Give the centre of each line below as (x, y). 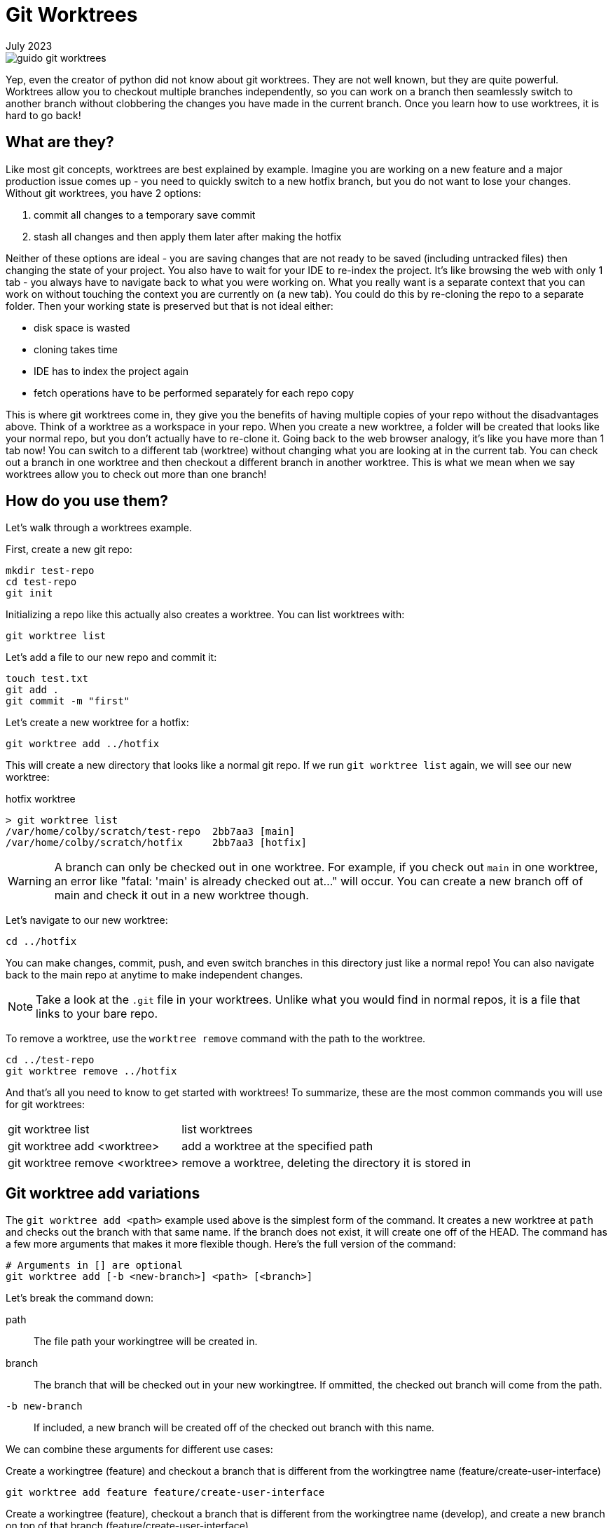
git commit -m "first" (68, 701)
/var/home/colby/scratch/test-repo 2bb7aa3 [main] (151, 832)
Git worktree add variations (103, 1193)
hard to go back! (43, 115)
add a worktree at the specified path (277, 1146)
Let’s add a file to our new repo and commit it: (111, 657)
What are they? (60, 142)
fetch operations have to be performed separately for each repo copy (194, 393)
